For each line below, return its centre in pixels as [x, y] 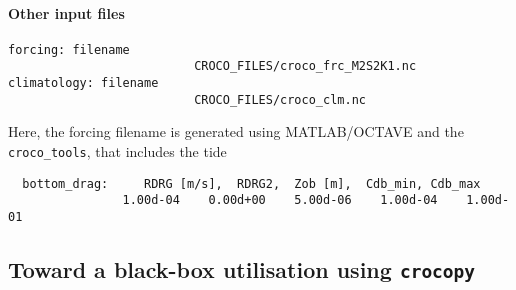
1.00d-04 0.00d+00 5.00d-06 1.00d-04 [280, 200]
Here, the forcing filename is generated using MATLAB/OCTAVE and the [236, 131]
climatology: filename [83, 83]
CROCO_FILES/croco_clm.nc [280, 99]
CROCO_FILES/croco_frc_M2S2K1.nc [305, 66]
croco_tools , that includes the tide [117, 151]
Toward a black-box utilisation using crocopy [242, 269]
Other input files [66, 12]
